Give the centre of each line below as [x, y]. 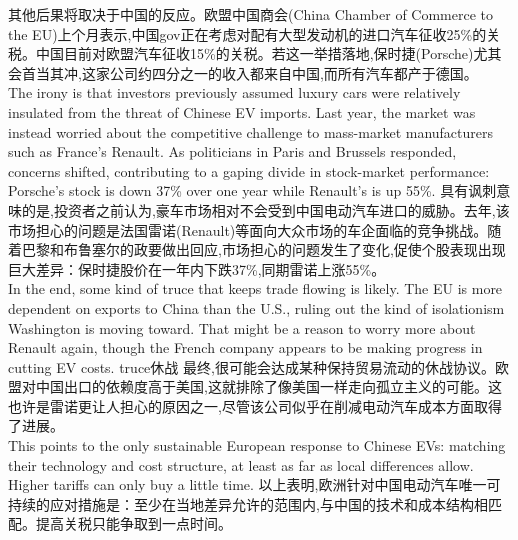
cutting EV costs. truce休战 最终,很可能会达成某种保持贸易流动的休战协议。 [251, 366]
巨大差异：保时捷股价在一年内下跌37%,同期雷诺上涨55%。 [197, 268]
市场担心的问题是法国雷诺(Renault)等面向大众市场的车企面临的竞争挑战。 [248, 229]
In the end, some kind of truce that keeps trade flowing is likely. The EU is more [255, 288]
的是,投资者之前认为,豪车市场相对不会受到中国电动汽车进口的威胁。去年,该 [265, 209]
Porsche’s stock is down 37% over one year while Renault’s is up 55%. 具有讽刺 [252, 190]
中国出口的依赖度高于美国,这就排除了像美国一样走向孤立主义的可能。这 [268, 386]
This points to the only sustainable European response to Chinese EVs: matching [257, 445]
